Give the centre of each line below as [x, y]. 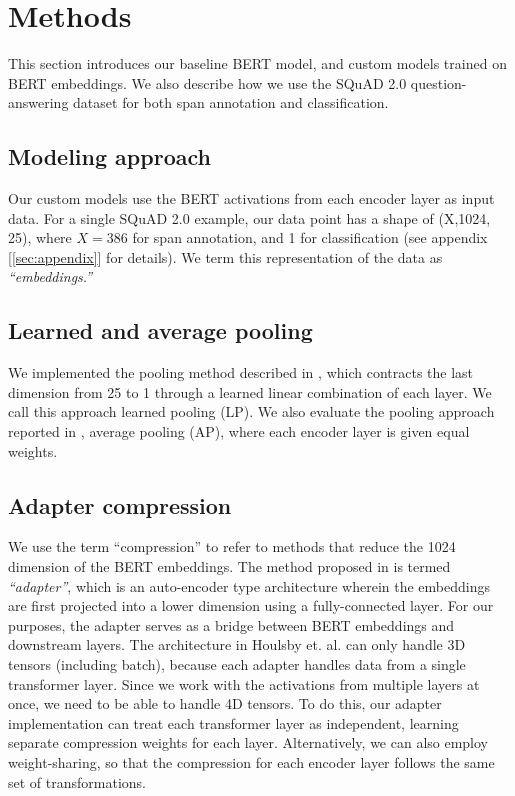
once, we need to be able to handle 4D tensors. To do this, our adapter [225, 703]
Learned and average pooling [160, 330]
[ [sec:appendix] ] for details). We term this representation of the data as [225, 256]
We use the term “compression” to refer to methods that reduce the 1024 [232, 546]
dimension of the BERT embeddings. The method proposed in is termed [229, 566]
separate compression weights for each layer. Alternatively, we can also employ [248, 742]
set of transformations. [77, 781]
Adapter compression [120, 504]
